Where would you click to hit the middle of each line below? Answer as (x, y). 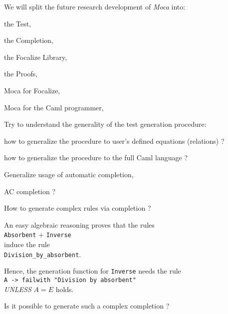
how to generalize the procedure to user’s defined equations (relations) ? (114, 141)
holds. (65, 289)
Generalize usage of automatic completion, (69, 174)
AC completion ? (30, 191)
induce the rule (27, 244)
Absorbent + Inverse (38, 234)
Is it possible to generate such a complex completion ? (87, 306)
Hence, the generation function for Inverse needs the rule (93, 271)
